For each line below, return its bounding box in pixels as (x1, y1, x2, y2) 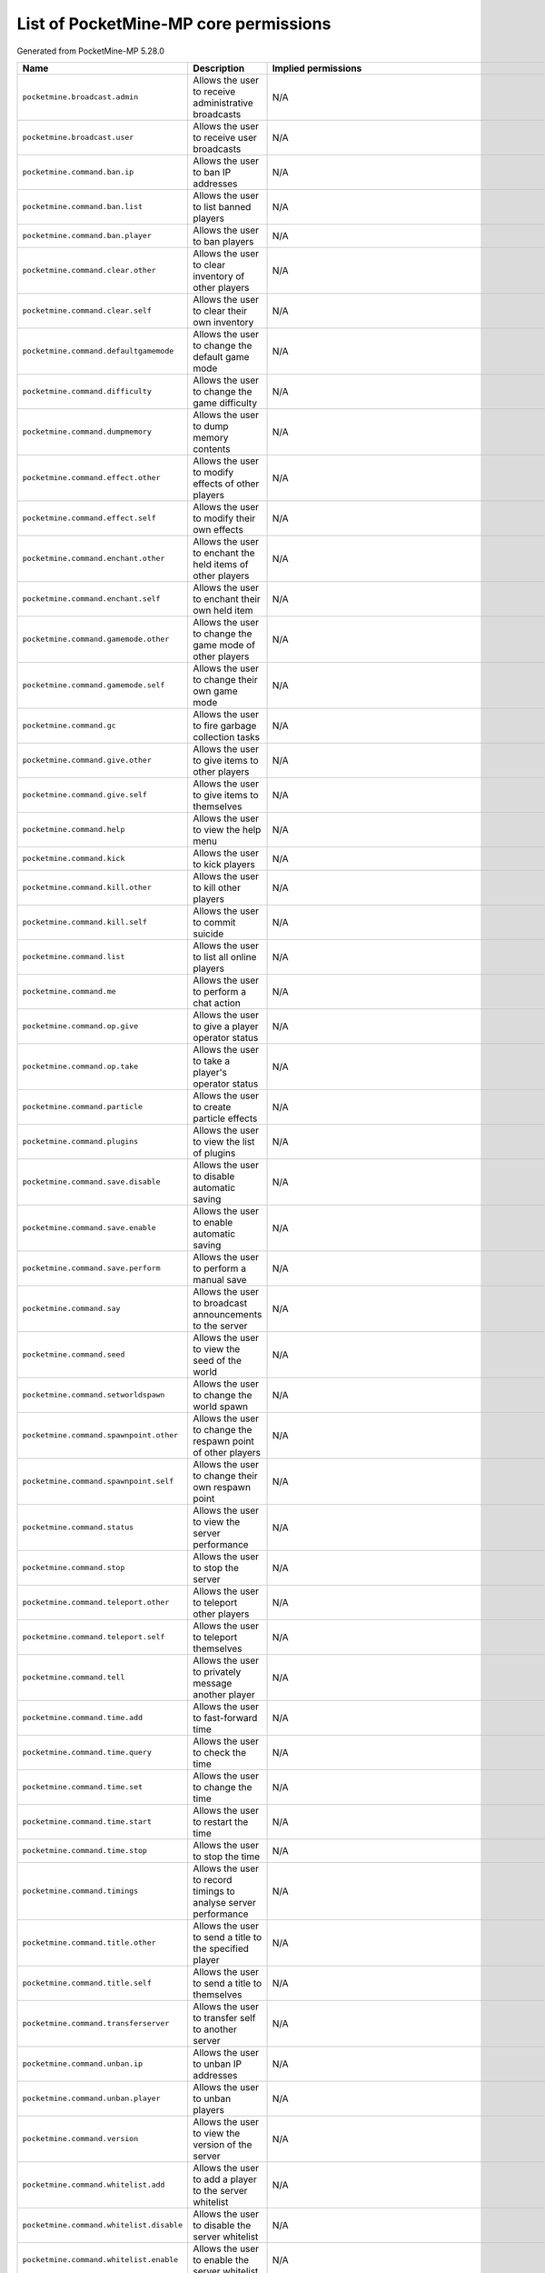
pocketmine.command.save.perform (22, 1264, 161, 1273)
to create (192, 1100, 232, 1113)
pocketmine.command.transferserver (22, 2018, 170, 2028)
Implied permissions (272, 62, 362, 75)
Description (192, 62, 245, 75)
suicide (192, 927, 224, 940)
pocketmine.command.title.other (22, 1938, 156, 1948)
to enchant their (192, 592, 261, 605)
